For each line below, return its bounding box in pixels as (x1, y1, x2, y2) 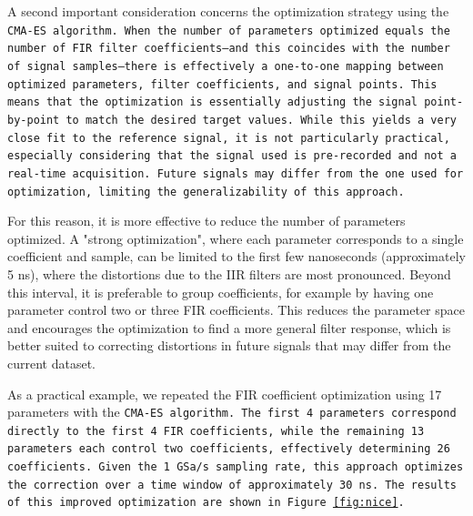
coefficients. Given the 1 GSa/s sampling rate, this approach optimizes (7, 460, 464, 474)
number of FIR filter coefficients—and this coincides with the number (7, 42, 450, 56)
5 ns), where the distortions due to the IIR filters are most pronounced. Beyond (7, 264, 451, 283)
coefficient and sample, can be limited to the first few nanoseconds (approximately (7, 247, 466, 266)
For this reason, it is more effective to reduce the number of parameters (7, 211, 406, 230)
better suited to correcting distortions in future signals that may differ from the (7, 336, 451, 355)
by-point (7, 113, 60, 126)
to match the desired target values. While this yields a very (65, 113, 457, 126)
